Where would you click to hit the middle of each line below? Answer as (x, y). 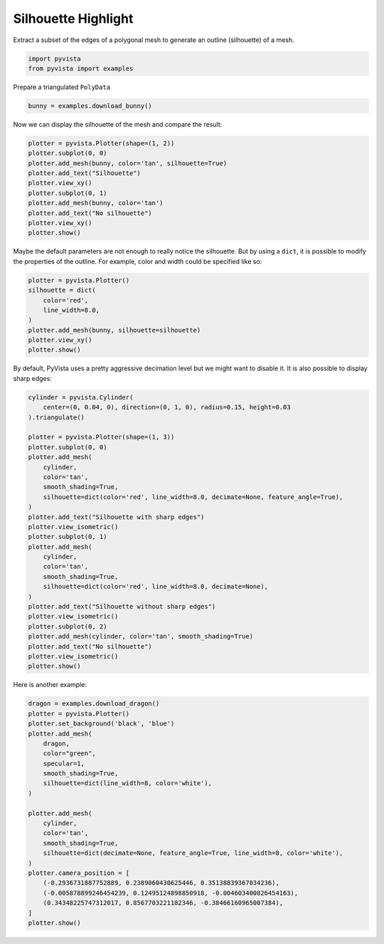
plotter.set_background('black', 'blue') (101, 724)
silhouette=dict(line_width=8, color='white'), (128, 783)
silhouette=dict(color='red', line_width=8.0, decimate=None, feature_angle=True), (193, 497)
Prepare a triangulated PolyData (62, 87)
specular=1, (64, 763)
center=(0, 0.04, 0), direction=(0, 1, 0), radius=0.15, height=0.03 (167, 407)
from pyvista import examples (81, 68)
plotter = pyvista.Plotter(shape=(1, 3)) (101, 437)
